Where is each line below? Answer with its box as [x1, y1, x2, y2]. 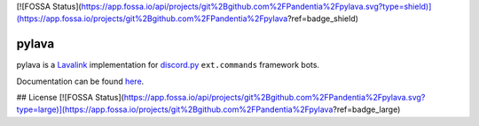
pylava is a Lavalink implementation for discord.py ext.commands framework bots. [16, 60, 319, 70]
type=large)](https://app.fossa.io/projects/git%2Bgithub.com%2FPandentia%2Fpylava [16, 104, 334, 115]
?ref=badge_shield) [287, 13, 359, 24]
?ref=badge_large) [333, 104, 401, 115]
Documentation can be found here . [16, 76, 145, 86]
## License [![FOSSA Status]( [16, 93, 124, 103]
